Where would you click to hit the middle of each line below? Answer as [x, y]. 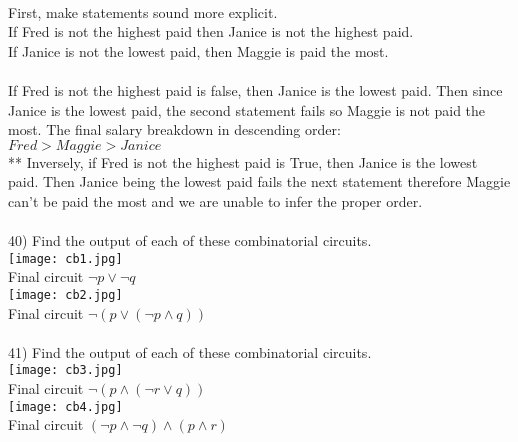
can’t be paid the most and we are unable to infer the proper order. [215, 200]
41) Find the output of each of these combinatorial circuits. [190, 351]
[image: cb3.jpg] [65, 370]
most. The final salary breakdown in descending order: [174, 129]
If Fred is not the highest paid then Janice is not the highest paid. [211, 31]
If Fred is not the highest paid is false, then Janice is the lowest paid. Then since [255, 89]
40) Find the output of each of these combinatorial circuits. [190, 240]
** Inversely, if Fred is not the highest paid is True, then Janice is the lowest [243, 161]
